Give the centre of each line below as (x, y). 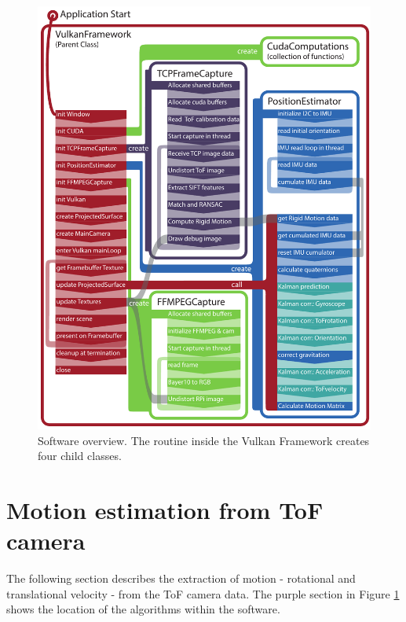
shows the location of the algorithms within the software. (143, 609)
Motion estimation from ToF (165, 509)
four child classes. (80, 456)
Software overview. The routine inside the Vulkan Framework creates (204, 440)
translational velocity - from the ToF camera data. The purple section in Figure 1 (203, 593)
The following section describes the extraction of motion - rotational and (181, 578)
